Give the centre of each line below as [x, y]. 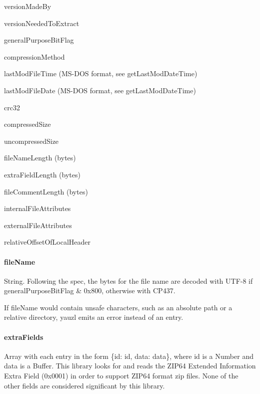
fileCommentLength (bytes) [46, 191]
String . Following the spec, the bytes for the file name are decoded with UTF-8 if [128, 280]
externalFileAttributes [38, 225]
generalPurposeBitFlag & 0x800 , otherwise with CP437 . [90, 290]
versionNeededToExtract [42, 23]
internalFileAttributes [37, 208]
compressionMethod [34, 56]
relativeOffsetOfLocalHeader [47, 242]
